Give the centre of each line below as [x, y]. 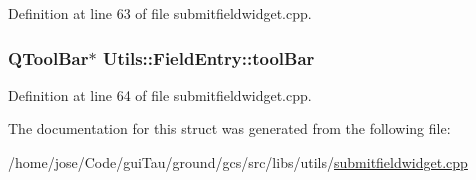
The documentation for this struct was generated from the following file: [229, 128]
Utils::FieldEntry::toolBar [208, 57]
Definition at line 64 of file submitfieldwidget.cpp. [160, 94]
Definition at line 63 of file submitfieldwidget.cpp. [160, 13]
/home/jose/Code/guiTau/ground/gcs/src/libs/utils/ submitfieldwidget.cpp [238, 162]
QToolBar [48, 57]
